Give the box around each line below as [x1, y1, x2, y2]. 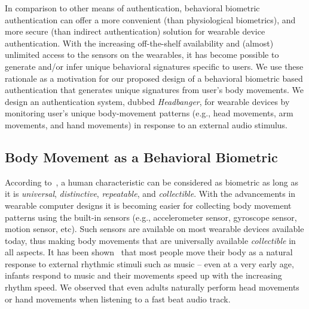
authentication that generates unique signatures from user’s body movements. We [5, 84, 304, 96]
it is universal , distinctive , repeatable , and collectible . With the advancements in [5, 187, 296, 200]
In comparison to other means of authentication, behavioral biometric [5, 2, 260, 14]
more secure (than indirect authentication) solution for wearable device [5, 25, 265, 38]
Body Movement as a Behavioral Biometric [5, 147, 278, 166]
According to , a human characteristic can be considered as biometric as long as [5, 175, 298, 188]
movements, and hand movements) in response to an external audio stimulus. [5, 118, 288, 131]
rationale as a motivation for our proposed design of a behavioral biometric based [5, 72, 303, 84]
